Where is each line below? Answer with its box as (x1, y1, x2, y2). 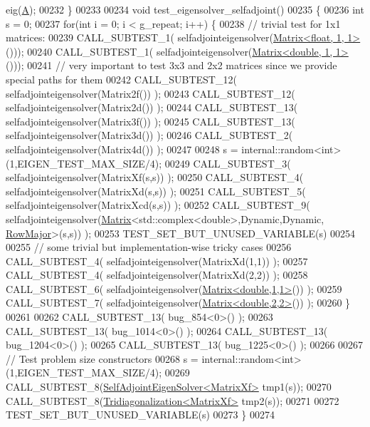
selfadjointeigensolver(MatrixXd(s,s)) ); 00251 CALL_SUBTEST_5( (6, 183, 306, 198)
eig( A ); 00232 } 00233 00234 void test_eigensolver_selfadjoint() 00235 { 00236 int (6, 2, 364, 16)
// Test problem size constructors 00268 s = (6, 351, 199, 366)
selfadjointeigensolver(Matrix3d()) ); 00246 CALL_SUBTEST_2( (6, 128, 293, 143)
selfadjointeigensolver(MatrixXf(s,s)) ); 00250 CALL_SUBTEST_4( (6, 170, 304, 185)
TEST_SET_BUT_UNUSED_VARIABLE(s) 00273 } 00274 (6, 407, 275, 422)
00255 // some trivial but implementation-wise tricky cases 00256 (6, 240, 292, 254)
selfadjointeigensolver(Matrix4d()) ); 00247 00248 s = (6, 141, 238, 156)
